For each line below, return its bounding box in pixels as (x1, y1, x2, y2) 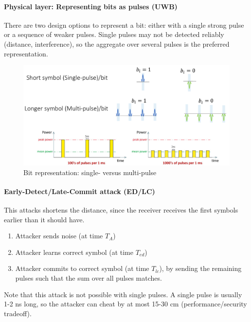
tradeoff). (4, 308, 32, 318)
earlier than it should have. (4, 214, 85, 224)
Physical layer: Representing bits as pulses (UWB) (4, 1, 178, 11)
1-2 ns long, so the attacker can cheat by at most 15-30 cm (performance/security (4, 299, 247, 309)
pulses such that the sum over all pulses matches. (15, 272, 162, 283)
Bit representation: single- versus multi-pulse (23, 167, 157, 177)
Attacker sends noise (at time (15, 231, 103, 241)
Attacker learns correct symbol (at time (15, 247, 133, 257)
